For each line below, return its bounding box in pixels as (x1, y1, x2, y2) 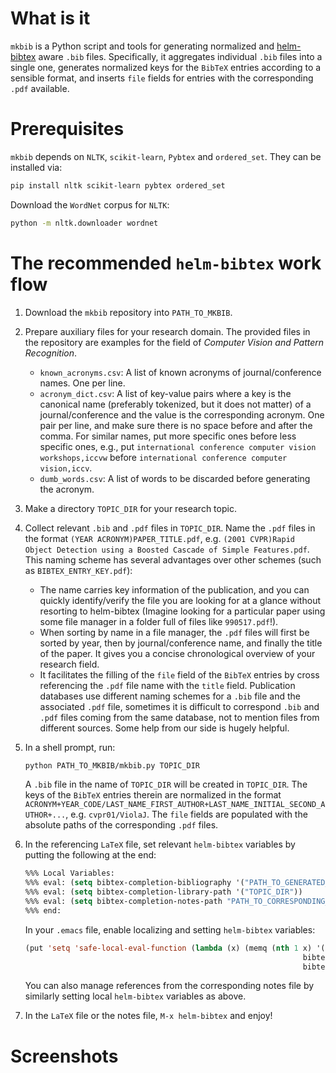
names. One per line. (39, 377, 126, 389)
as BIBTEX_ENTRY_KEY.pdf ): (24, 564, 133, 576)
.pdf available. (10, 82, 70, 94)
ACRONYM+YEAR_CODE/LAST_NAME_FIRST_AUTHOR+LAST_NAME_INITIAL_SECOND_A (24, 800, 326, 810)
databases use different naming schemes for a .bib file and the (39, 690, 301, 702)
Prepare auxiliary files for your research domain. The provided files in (24, 325, 311, 337)
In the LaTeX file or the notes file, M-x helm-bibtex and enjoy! (24, 1010, 273, 1022)
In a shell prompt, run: (24, 741, 116, 753)
